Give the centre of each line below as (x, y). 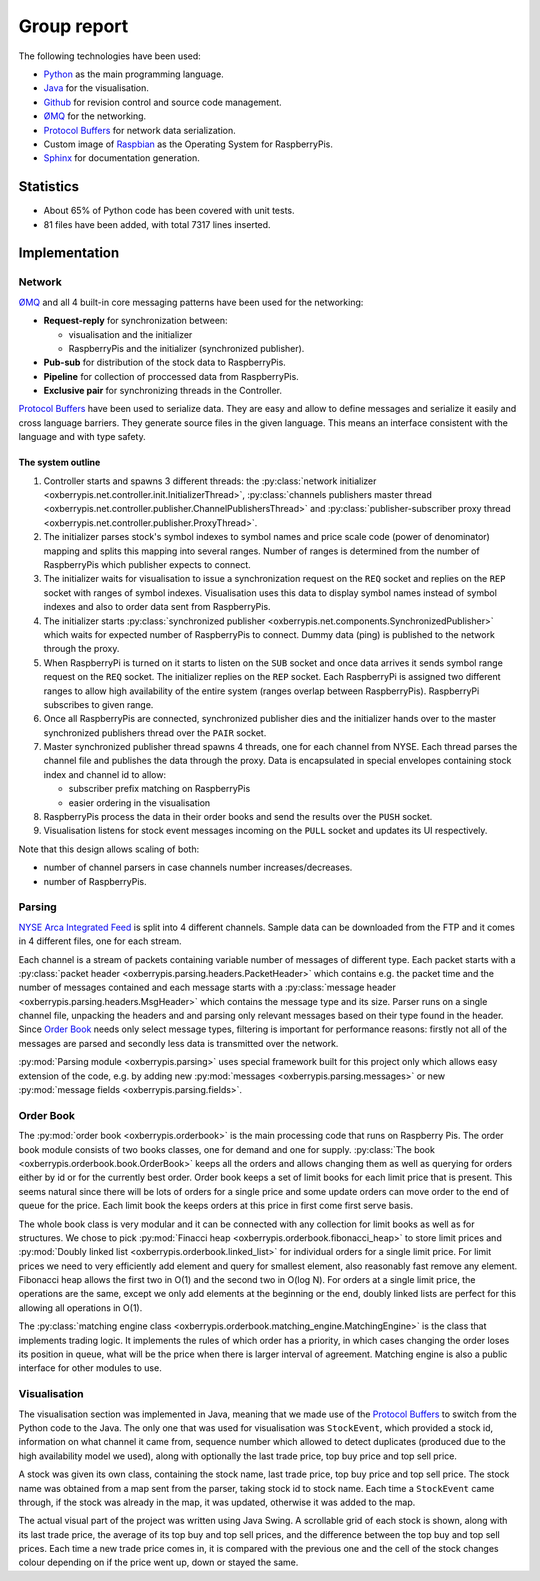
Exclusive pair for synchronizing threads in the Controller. (163, 391)
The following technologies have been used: (110, 56)
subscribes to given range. (98, 704)
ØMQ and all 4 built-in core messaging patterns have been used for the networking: (191, 302)
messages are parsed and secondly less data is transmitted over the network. (178, 1043)
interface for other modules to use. (90, 1368)
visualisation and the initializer (130, 334)
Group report (73, 26)
